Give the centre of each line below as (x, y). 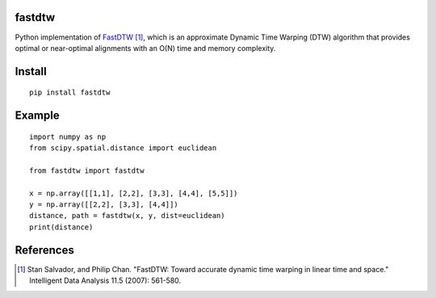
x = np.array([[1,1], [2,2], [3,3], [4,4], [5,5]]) (134, 193)
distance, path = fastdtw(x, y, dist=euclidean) (127, 216)
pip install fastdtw (70, 92)
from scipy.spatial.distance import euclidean (123, 148)
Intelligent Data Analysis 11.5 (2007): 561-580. (105, 281)
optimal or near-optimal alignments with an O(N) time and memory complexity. (145, 48)
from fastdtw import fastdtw (87, 170)
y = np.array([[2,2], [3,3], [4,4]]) (104, 205)
